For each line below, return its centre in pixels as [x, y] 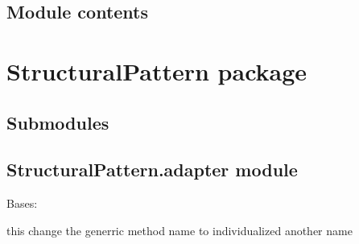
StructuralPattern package [157, 70]
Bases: [22, 203]
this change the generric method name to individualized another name [179, 230]
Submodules [58, 122]
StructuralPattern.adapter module [152, 170]
